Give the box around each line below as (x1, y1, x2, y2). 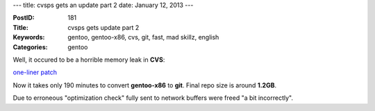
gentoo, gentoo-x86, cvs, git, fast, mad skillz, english (67, 33, 219, 42)
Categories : (12, 42, 48, 51)
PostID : (12, 14, 35, 22)
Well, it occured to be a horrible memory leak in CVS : (12, 55, 165, 64)
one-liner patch (12, 68, 57, 76)
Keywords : (12, 33, 45, 42)
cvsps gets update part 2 (67, 23, 140, 31)
